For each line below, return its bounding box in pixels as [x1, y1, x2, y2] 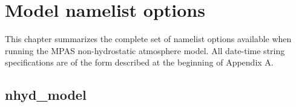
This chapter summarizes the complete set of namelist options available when [5, 32, 292, 45]
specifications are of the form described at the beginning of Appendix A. [5, 56, 274, 69]
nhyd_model [5, 85, 87, 104]
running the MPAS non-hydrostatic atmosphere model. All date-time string [5, 44, 285, 57]
